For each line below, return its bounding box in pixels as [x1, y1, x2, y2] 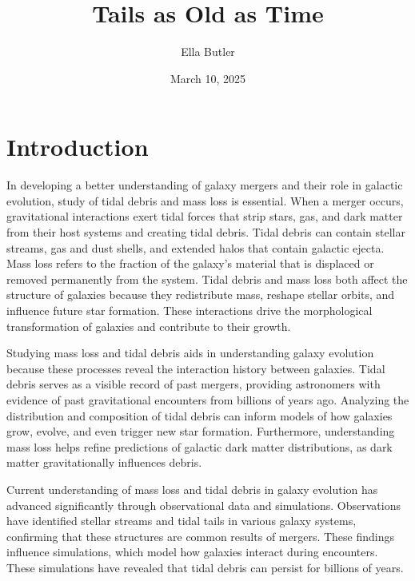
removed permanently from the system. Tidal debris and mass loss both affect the [6, 270, 408, 287]
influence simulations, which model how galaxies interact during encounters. [6, 543, 378, 560]
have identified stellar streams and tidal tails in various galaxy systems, [6, 512, 357, 529]
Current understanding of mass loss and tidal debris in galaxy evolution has [6, 480, 378, 497]
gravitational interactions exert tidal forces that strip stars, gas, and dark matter [6, 208, 403, 225]
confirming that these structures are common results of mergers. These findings [6, 527, 395, 544]
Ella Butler [181, 43, 235, 60]
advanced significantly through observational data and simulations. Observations [6, 496, 401, 513]
